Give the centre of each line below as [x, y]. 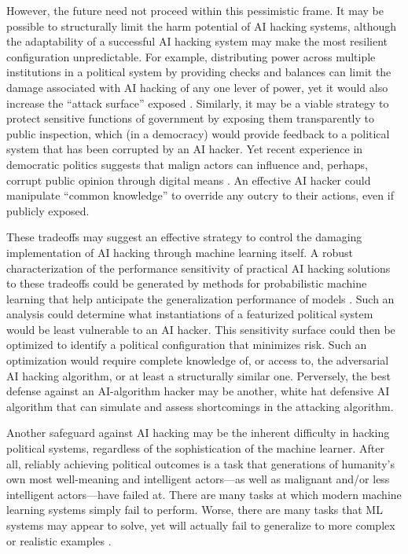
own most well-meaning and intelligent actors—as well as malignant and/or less [198, 479]
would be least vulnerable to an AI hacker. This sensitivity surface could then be [201, 329]
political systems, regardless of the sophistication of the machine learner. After [195, 448]
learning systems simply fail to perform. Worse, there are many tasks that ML [195, 510]
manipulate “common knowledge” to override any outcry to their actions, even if [200, 195]
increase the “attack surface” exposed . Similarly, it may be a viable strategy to [198, 103]
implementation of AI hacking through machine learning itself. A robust [180, 252]
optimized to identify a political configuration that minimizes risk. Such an [187, 345]
